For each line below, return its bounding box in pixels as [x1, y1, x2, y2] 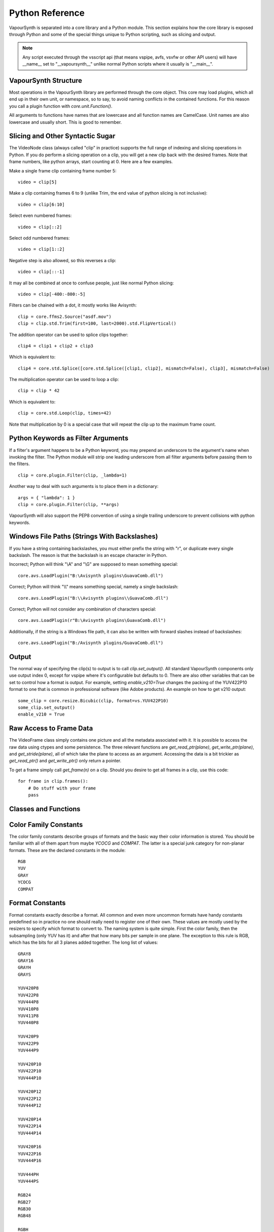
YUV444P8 [18, 999, 39, 1005]
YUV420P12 [18, 1089, 41, 1095]
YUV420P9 [18, 1034, 39, 1039]
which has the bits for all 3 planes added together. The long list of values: [9, 939, 158, 946]
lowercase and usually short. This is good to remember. [9, 119, 122, 125]
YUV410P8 [18, 1006, 39, 1012]
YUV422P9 [18, 1040, 39, 1046]
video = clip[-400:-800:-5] [18, 291, 86, 297]
